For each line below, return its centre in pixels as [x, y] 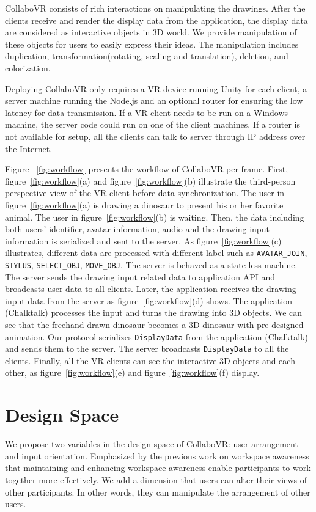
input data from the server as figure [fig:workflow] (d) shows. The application [149, 300]
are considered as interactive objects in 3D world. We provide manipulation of [151, 32]
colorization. [28, 68]
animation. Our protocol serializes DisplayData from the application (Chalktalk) [156, 336]
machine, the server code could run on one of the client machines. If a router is [152, 124]
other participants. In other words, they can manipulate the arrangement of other [158, 492]
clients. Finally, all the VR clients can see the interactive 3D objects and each [150, 360]
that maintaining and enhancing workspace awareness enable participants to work [158, 468]
